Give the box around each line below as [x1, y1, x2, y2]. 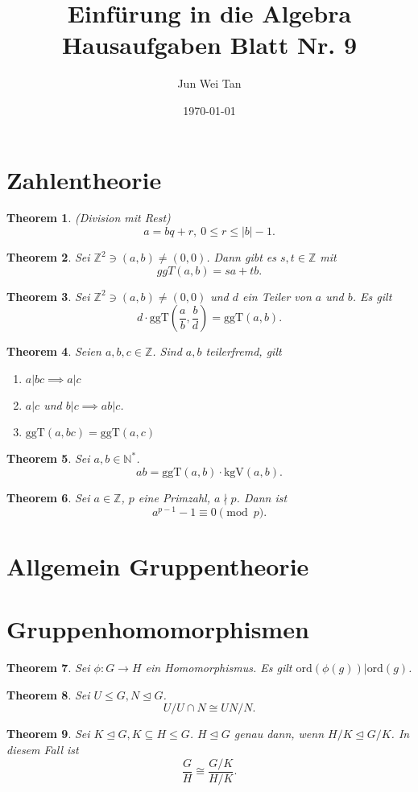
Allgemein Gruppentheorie [6, 549, 309, 582]
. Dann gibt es [206, 249, 277, 266]
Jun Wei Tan [177, 75, 242, 92]
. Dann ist [236, 489, 288, 505]
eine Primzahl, [138, 489, 210, 505]
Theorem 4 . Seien [6, 343, 101, 360]
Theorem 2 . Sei [6, 249, 90, 266]
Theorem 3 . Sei [6, 287, 90, 304]
